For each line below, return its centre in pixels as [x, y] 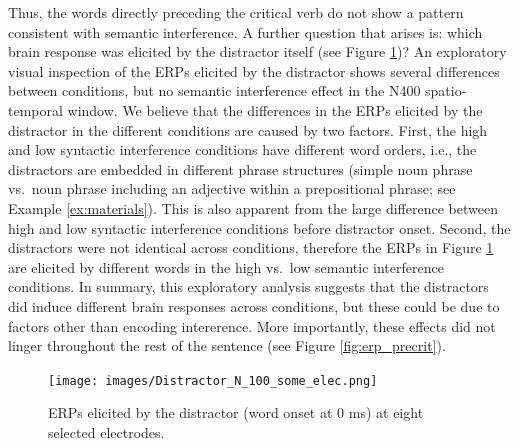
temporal [35, 109]
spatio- [446, 90]
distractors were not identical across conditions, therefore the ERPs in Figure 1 [251, 247]
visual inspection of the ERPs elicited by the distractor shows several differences [254, 70]
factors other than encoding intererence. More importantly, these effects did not [252, 325]
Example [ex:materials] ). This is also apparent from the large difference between [253, 207]
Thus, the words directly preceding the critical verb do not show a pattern [236, 12]
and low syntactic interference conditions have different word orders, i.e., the [242, 149]
